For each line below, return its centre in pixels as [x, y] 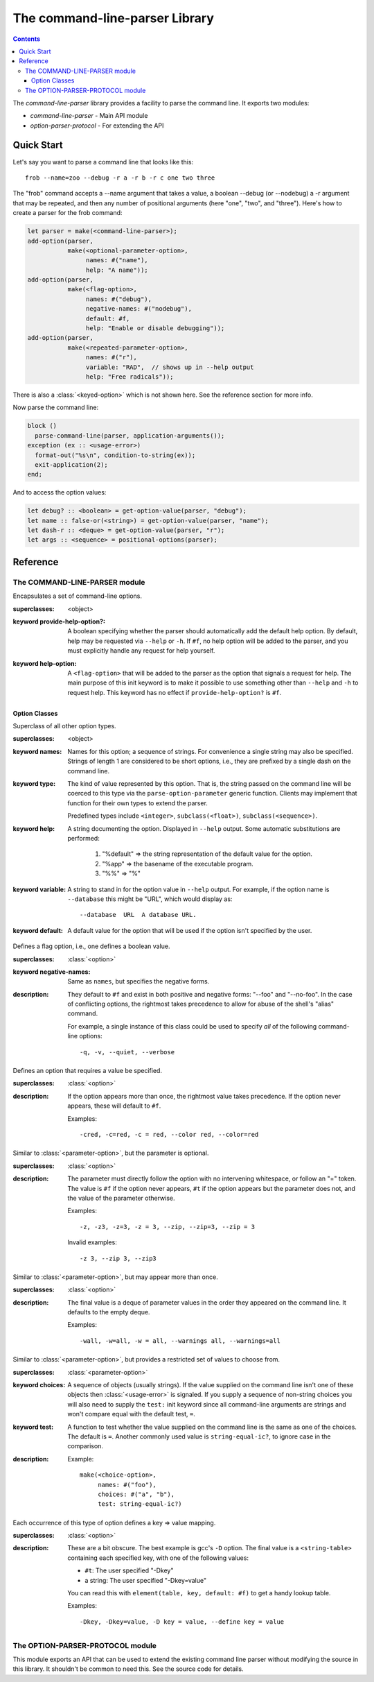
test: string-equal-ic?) [140, 1504]
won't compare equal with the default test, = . [131, 1414]
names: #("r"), [112, 358]
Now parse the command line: [56, 407]
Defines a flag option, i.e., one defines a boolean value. [91, 946]
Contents [27, 39]
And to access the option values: [60, 492]
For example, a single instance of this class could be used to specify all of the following [192, 1026]
